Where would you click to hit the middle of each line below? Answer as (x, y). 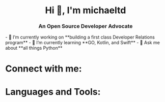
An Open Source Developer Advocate (86, 26)
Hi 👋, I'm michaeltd (86, 10)
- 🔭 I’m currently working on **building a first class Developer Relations (80, 37)
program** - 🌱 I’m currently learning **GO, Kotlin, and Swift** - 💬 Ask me (83, 43)
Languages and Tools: (53, 92)
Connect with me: (44, 69)
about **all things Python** (34, 48)
